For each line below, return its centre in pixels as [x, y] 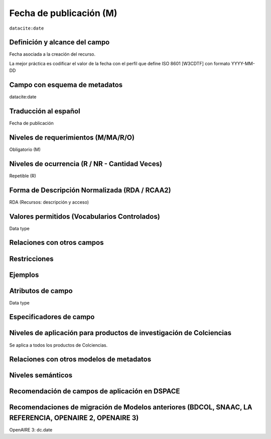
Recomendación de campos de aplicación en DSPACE [95, 391]
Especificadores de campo [52, 317]
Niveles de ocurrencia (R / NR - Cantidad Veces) [86, 164]
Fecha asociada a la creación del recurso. [52, 54]
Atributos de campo [41, 291]
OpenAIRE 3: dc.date [31, 430]
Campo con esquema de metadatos [66, 85]
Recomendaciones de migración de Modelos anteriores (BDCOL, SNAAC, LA [131, 407]
